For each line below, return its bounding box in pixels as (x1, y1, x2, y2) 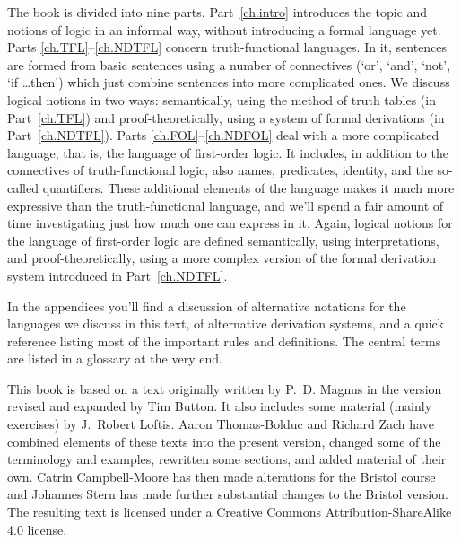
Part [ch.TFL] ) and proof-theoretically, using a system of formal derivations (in (7, 108, 445, 127)
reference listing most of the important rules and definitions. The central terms (7, 331, 441, 350)
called (7, 178, 39, 197)
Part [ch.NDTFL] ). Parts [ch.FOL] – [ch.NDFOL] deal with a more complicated (7, 126, 439, 144)
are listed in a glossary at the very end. (7, 349, 222, 368)
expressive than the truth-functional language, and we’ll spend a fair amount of (7, 196, 444, 214)
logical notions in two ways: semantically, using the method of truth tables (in (7, 90, 436, 109)
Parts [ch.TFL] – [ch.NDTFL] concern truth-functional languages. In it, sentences (7, 38, 448, 57)
